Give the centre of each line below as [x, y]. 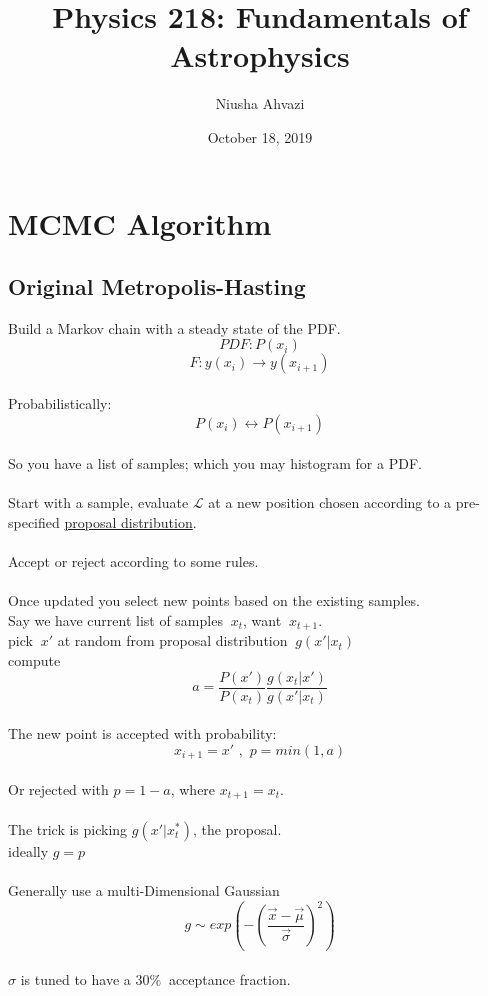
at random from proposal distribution [172, 640]
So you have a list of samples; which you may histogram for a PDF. [215, 463]
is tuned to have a [75, 979]
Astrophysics [260, 55]
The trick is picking [68, 829]
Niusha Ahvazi [260, 103]
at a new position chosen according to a [330, 502]
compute [34, 660]
